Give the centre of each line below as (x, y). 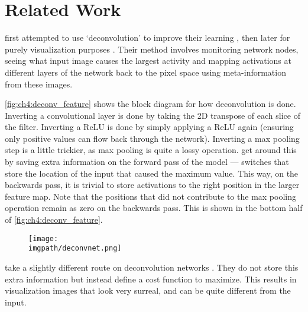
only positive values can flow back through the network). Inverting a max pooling (152, 138)
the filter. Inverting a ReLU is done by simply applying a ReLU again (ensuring (149, 127)
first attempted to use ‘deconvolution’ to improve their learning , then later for (147, 38)
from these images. (39, 84)
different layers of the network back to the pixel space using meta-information (145, 72)
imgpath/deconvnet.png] (75, 248)
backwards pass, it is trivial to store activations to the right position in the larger (152, 185)
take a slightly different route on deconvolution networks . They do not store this (152, 267)
